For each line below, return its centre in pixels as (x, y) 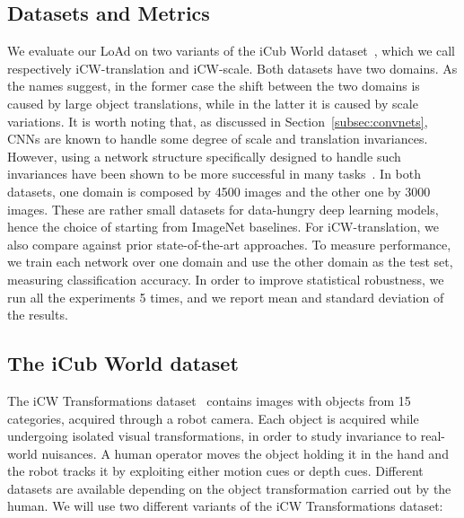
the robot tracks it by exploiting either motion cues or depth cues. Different (215, 471)
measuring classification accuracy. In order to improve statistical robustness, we (226, 279)
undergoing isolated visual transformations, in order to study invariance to (212, 436)
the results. (38, 315)
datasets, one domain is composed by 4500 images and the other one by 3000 (219, 191)
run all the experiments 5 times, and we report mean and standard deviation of (226, 297)
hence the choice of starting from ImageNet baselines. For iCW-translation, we (223, 227)
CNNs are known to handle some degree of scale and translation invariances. (218, 139)
